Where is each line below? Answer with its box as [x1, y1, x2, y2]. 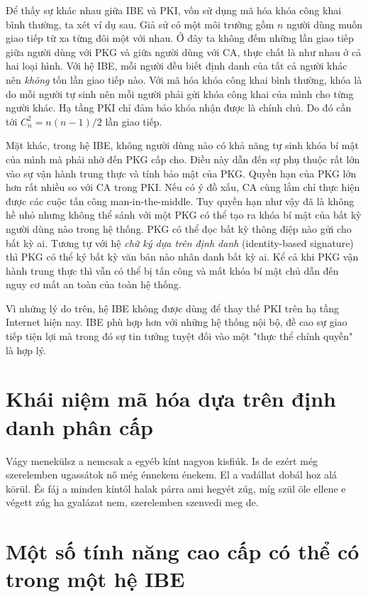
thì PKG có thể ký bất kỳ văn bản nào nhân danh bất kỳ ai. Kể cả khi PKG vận [6, 249, 359, 264]
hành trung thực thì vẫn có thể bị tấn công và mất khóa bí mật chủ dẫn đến [6, 263, 339, 278]
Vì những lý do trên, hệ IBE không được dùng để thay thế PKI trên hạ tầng [6, 300, 340, 315]
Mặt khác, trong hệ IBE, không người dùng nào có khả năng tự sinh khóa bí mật [6, 138, 359, 153]
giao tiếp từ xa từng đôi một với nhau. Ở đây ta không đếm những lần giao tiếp [6, 31, 354, 45]
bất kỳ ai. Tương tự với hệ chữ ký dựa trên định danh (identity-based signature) [6, 235, 354, 250]
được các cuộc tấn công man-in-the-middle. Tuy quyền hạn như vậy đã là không [6, 193, 355, 208]
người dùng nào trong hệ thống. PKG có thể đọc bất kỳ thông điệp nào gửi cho [6, 221, 352, 236]
